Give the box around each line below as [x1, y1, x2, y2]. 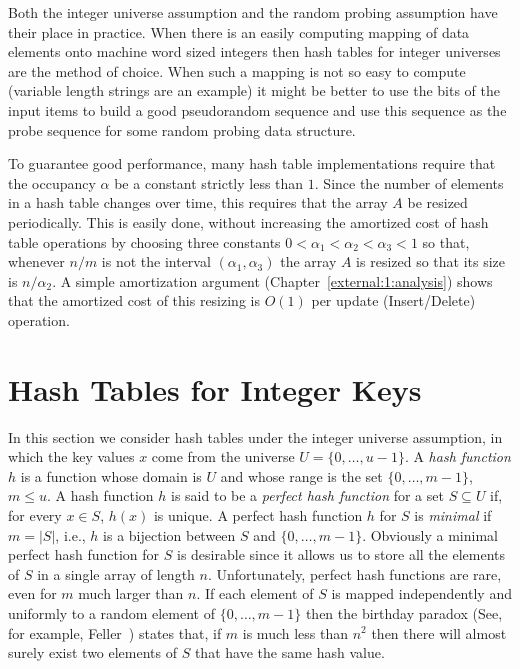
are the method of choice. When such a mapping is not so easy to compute [8, 60, 466, 81]
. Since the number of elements [314, 172, 504, 193]
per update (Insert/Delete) [311, 290, 476, 311]
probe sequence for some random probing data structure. [8, 119, 356, 140]
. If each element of [196, 583, 314, 604]
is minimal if [414, 505, 492, 525]
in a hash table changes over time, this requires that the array [8, 192, 388, 213]
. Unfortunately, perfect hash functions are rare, [207, 563, 502, 584]
